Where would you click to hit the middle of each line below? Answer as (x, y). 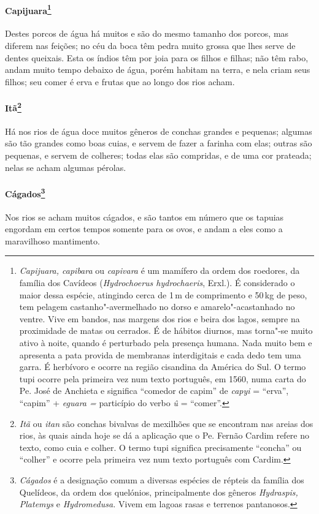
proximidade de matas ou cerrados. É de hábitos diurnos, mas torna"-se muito (166, 331)
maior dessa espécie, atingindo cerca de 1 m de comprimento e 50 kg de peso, (163, 294)
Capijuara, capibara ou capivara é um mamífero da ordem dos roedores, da (159, 270)
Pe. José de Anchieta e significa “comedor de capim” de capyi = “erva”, (154, 391)
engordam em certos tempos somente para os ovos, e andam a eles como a (144, 229)
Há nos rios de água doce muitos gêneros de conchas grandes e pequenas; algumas (159, 131)
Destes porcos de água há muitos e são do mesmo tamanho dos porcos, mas (147, 33)
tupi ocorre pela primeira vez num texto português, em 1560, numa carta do (163, 378)
